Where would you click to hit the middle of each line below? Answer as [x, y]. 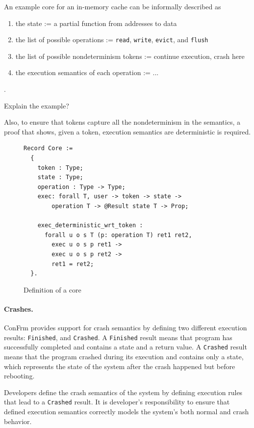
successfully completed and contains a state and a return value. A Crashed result [126, 347]
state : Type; [60, 177]
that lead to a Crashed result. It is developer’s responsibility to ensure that [117, 402]
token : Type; [60, 168]
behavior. [18, 421]
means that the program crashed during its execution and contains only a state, [124, 357]
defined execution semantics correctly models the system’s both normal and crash [127, 412]
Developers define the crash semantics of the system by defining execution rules [123, 392]
